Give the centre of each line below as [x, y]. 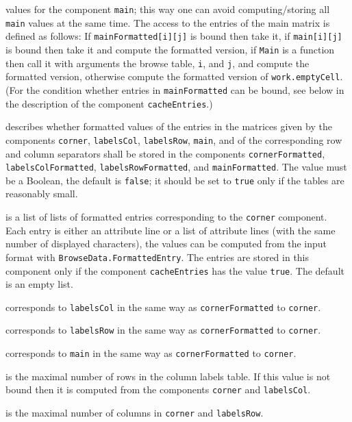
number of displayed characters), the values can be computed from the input [166, 244]
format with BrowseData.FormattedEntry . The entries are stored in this [158, 257]
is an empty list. [39, 284]
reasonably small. [42, 194]
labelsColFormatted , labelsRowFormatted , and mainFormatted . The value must [176, 167]
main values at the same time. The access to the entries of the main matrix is [168, 22]
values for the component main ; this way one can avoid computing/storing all [168, 9]
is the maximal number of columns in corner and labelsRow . [135, 413]
